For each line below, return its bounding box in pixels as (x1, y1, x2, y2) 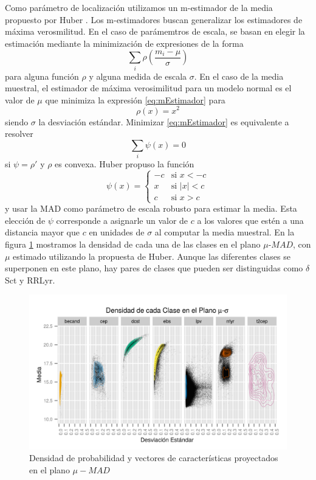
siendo (5, 115, 29, 128)
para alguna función (5, 69, 79, 82)
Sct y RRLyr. (5, 273, 55, 286)
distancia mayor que (5, 226, 80, 238)
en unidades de (89, 226, 145, 238)
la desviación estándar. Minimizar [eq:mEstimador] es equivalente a (38, 115, 289, 128)
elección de (5, 214, 46, 226)
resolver (5, 127, 33, 140)
